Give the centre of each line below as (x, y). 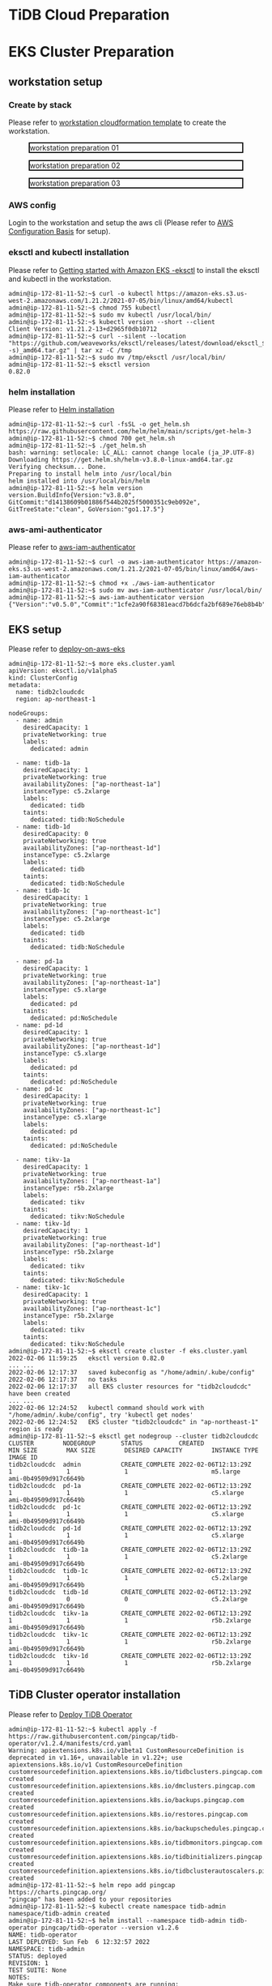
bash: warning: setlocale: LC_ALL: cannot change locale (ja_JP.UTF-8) (132, 452)
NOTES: (19, 1977)
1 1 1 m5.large (125, 1472)
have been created (39, 1394)
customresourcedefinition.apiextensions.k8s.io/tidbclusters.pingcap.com (136, 1771)
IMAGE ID (23, 1458)
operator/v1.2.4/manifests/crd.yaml (70, 1743)
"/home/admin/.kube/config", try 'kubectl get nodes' (101, 1415)
